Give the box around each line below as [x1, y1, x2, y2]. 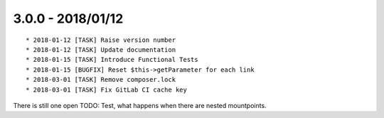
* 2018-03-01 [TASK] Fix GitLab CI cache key [26, 85, 188, 94]
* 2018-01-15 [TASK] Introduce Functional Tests [26, 55, 198, 64]
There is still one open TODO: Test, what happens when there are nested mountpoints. [13, 101, 267, 109]
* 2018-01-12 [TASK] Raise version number [26, 36, 176, 44]
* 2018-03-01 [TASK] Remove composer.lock [26, 75, 176, 84]
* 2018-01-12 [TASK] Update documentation [26, 45, 176, 53]
